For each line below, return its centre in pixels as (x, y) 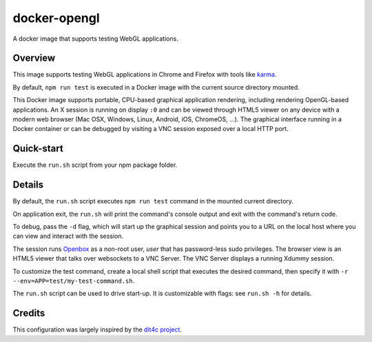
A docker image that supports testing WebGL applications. (95, 39)
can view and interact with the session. (68, 236)
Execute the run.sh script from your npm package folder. (95, 165)
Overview (34, 58)
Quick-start (38, 149)
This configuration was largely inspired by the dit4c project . (97, 330)
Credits (29, 313)
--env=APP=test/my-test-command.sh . (74, 281)
